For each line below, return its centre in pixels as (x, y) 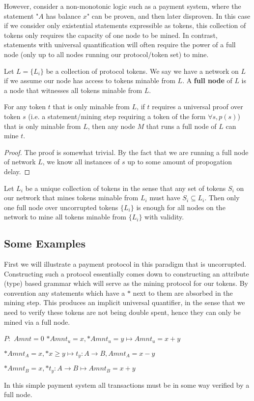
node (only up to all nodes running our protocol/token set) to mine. (106, 54)
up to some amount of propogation (180, 162)
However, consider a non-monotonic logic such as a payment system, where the (123, 6)
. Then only (222, 198)
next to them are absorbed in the (183, 293)
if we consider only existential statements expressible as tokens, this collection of (125, 25)
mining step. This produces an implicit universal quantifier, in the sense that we (125, 302)
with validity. (164, 217)
